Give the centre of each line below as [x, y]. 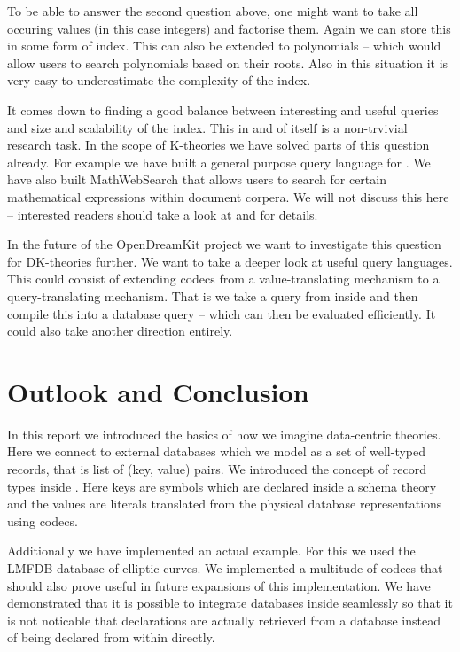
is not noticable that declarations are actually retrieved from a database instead [224, 620]
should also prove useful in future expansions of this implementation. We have [219, 585]
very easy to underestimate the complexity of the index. [159, 80]
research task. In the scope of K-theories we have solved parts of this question [218, 145]
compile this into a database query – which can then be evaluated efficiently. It [222, 313]
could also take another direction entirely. [120, 331]
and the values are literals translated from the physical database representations [225, 504]
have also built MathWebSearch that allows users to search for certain [197, 179]
